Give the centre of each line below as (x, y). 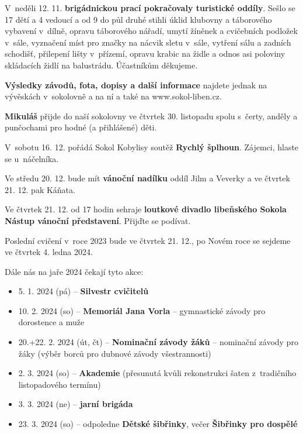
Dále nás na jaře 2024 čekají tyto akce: (74, 271)
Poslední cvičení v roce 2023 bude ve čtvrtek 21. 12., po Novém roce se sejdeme (148, 240)
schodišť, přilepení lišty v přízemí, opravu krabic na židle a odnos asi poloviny (145, 54)
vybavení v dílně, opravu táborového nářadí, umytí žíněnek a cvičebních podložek (151, 31)
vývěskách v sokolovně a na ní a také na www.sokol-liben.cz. (113, 96)
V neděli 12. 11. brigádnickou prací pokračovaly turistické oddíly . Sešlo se (150, 8)
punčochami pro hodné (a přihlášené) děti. (81, 127)
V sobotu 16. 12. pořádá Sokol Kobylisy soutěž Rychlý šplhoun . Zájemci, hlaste (152, 147)
